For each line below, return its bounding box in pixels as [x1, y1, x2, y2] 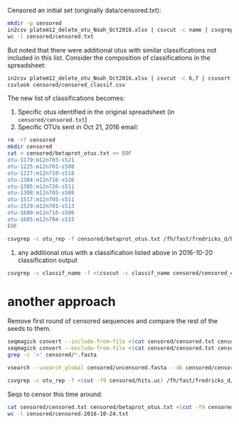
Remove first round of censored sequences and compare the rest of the [7, 317, 218, 325]
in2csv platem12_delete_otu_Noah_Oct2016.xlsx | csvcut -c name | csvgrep [7, 26, 234, 33]
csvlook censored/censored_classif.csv [7, 81, 126, 88]
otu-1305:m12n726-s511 [7, 183, 75, 190]
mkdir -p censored [7, 20, 62, 27]
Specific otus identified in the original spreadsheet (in [17, 108, 175, 116]
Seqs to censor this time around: [7, 390, 103, 398]
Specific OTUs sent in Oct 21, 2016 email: [17, 123, 139, 131]
